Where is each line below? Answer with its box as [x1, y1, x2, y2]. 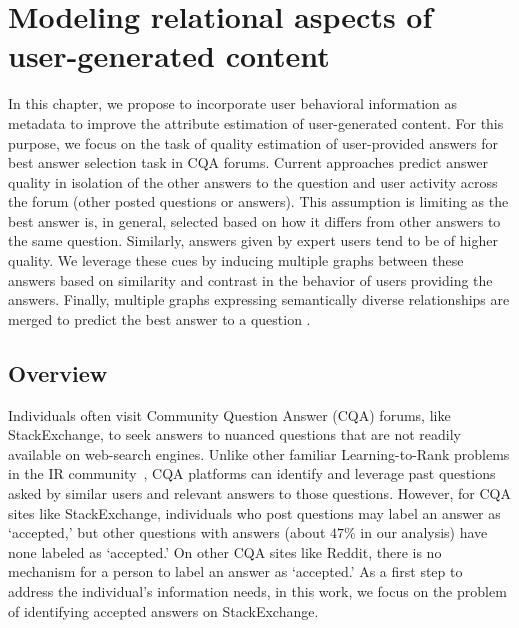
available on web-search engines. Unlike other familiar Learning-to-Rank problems [8, 443, 510, 464]
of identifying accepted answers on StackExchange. [8, 600, 319, 621]
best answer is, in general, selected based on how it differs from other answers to [8, 210, 501, 231]
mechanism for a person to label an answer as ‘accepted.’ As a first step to [8, 561, 463, 582]
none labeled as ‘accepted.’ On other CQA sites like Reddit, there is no [8, 541, 442, 562]
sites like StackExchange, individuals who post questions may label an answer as [8, 502, 501, 523]
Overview [8, 357, 108, 388]
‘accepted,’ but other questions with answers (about [8, 522, 326, 543]
